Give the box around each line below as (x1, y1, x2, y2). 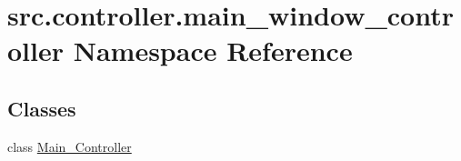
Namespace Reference (73, 32, 353, 69)
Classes (7, 94, 76, 122)
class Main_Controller (7, 136, 132, 156)
